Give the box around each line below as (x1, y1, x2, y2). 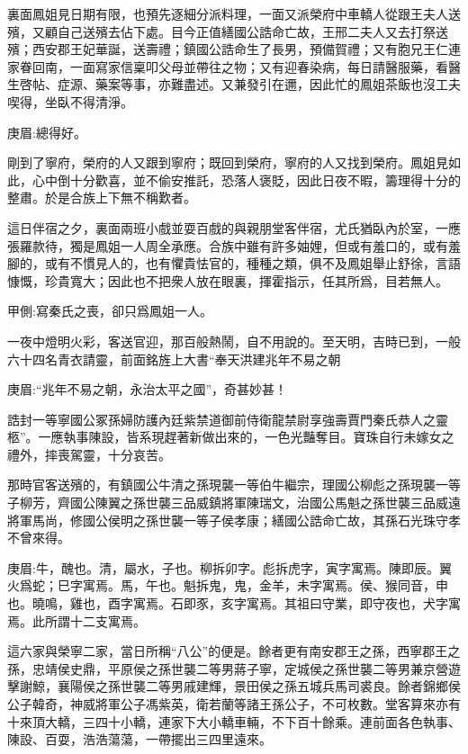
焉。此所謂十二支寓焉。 (7, 611, 146, 630)
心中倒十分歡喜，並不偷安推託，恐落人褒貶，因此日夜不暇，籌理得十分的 (31, 170, 461, 189)
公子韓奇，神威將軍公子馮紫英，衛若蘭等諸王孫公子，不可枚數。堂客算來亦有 (7, 695, 461, 713)
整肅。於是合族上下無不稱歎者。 (7, 188, 196, 207)
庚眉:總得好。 (7, 122, 86, 141)
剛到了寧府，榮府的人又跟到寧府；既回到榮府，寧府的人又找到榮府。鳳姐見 (7, 153, 448, 172)
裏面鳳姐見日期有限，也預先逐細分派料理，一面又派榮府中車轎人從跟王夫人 (7, 4, 448, 22)
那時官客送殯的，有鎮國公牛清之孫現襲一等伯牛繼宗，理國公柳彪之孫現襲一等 (7, 475, 461, 494)
